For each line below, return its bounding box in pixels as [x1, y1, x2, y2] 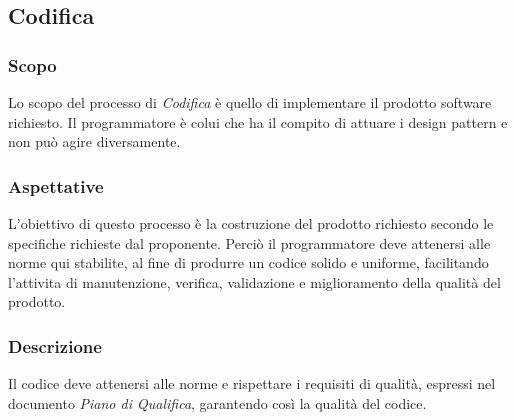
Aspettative [8, 173, 104, 198]
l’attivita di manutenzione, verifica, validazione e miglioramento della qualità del [8, 271, 501, 292]
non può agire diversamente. [8, 131, 181, 152]
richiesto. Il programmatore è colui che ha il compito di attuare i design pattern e [8, 111, 508, 132]
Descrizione [8, 333, 102, 358]
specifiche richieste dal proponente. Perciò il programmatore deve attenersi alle [8, 232, 491, 253]
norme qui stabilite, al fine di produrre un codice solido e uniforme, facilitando [8, 252, 489, 273]
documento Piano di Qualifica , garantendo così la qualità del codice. [8, 392, 427, 413]
